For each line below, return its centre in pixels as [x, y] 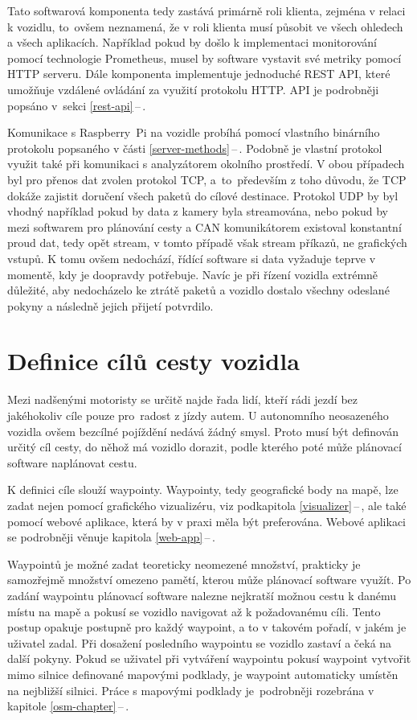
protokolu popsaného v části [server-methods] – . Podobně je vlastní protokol [195, 148]
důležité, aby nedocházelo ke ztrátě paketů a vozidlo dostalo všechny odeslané [198, 290]
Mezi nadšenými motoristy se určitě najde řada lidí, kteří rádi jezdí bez [182, 399]
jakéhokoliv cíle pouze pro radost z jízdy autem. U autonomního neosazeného [198, 415]
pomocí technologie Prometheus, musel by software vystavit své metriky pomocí [204, 58]
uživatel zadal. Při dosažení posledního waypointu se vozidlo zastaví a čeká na [200, 642]
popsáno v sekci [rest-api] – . [77, 105]
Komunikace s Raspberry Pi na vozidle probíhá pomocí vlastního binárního [194, 132]
